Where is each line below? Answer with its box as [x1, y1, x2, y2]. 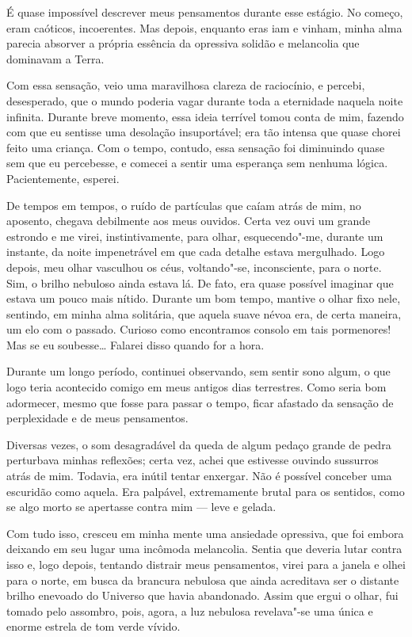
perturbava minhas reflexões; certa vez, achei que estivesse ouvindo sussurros [6, 452, 379, 468]
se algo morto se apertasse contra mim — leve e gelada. [6, 498, 277, 515]
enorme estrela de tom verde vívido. [6, 618, 181, 635]
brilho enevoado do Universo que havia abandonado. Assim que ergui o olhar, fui [6, 587, 399, 604]
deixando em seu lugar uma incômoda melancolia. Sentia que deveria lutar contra [6, 540, 402, 557]
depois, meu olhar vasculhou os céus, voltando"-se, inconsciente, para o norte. [6, 258, 382, 275]
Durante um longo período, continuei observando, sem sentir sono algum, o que [6, 363, 391, 380]
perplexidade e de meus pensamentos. [6, 410, 189, 426]
